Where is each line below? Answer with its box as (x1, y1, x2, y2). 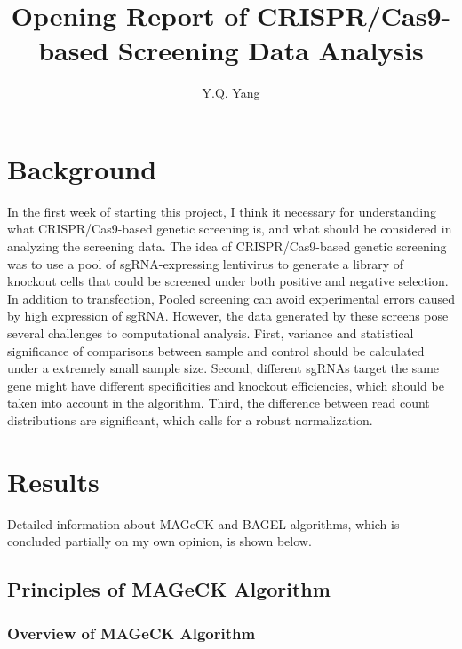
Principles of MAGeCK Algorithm (7, 575, 331, 603)
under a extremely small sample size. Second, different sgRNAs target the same (7, 359, 440, 377)
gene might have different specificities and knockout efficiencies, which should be (7, 376, 444, 394)
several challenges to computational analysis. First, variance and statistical (7, 324, 414, 342)
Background (7, 150, 157, 186)
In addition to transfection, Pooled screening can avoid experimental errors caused (7, 289, 455, 307)
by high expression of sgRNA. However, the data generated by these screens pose (7, 306, 449, 325)
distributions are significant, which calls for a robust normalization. (7, 410, 373, 429)
